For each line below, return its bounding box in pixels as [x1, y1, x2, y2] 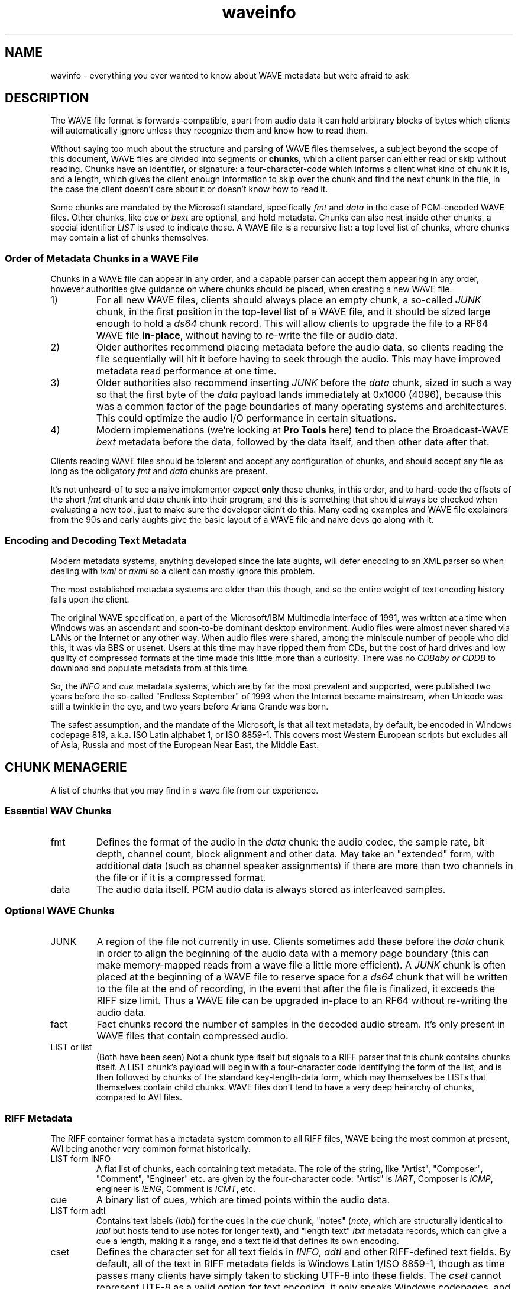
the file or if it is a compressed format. [96, 871, 266, 883]
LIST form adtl [50, 1206, 106, 1216]
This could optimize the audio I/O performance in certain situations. [96, 412, 397, 425]
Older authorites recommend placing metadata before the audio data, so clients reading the [96, 341, 503, 354]
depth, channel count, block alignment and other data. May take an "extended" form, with [96, 847, 496, 860]
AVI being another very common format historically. [50, 1144, 251, 1154]
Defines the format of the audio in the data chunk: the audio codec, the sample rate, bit [96, 835, 485, 848]
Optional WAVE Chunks [5, 904, 115, 916]
